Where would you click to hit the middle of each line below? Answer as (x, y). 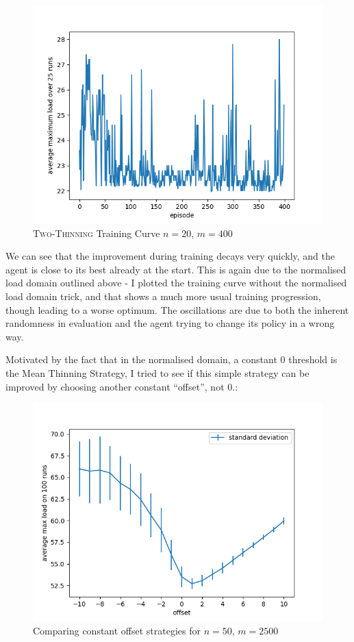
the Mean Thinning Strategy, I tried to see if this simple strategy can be (157, 372)
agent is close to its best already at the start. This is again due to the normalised (176, 269)
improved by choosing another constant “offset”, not (115, 386)
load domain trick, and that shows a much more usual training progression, (163, 296)
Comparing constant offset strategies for (117, 630)
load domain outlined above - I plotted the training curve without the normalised (176, 283)
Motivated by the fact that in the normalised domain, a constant (141, 359)
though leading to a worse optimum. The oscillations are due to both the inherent (177, 309)
